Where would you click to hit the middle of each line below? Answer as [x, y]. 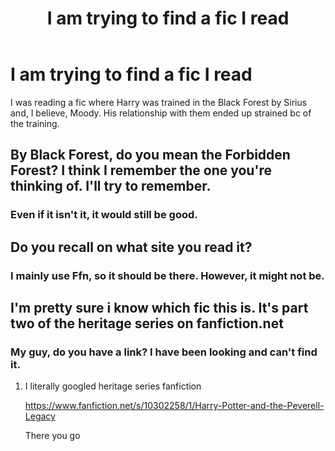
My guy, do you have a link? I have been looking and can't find [164, 352]
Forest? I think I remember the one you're [141, 170]
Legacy [40, 416]
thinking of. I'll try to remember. [111, 186]
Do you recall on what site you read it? [131, 247]
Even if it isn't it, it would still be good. [104, 215]
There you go [52, 436]
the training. [35, 123]
